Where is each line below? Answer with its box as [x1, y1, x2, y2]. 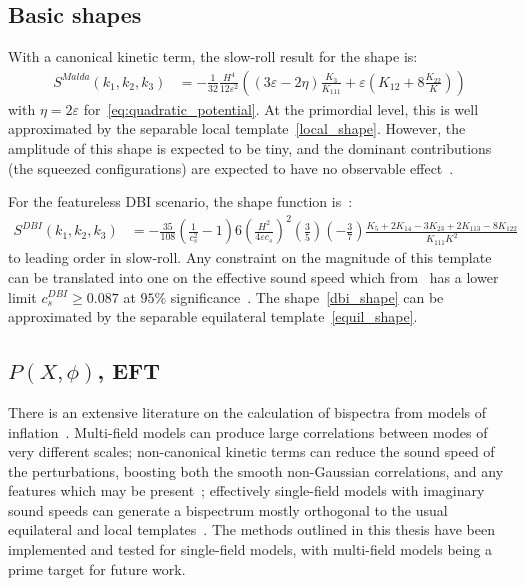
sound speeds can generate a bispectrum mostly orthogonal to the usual [8, 499, 448, 520]
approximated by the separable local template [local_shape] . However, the [8, 118, 466, 139]
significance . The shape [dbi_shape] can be [170, 286, 444, 307]
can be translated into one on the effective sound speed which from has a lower [8, 266, 499, 287]
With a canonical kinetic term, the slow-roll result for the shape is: [8, 46, 418, 67]
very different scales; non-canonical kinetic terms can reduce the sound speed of [8, 441, 495, 462]
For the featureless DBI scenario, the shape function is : [8, 191, 353, 212]
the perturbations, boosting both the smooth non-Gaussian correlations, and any [8, 460, 504, 481]
